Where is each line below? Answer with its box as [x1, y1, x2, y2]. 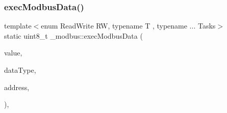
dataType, [4, 65, 36, 75]
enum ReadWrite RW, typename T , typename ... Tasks [41, 20, 216, 31]
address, [4, 81, 30, 92]
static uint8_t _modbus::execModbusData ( [4, 30, 143, 41]
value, [4, 47, 22, 58]
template [4, 20, 32, 31]
